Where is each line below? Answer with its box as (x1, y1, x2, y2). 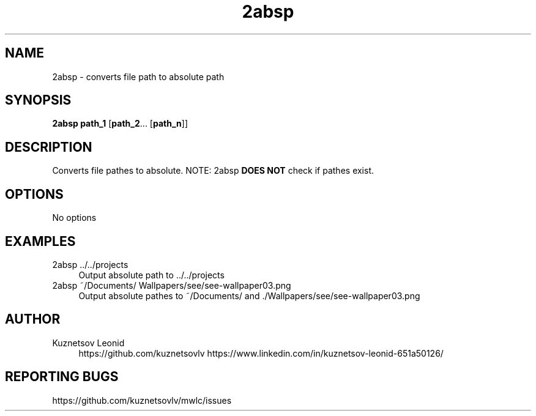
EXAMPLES (5, 233, 76, 249)
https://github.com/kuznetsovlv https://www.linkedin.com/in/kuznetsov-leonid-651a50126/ (78, 347, 444, 358)
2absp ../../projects (52, 259, 128, 270)
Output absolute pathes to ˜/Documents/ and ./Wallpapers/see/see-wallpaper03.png (78, 290, 420, 301)
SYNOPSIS (5, 92, 72, 108)
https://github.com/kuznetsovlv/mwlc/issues (52, 395, 232, 406)
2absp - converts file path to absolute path (52, 71, 225, 82)
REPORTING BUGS (5, 369, 119, 385)
